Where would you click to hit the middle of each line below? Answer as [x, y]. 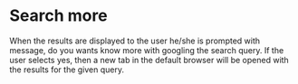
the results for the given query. [67, 70]
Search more [58, 16]
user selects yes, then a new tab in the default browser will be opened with [149, 60]
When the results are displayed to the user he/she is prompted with [135, 41]
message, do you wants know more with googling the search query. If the [147, 50]
